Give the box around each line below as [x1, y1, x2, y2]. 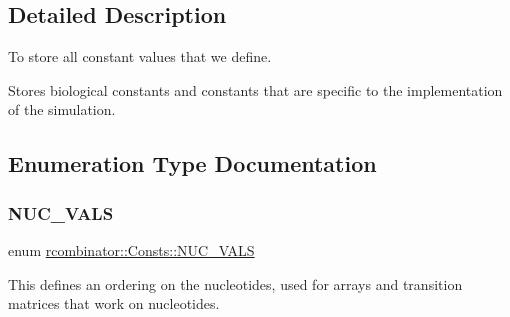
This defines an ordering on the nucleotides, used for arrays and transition [8, 273, 463, 294]
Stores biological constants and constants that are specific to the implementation [8, 79, 503, 100]
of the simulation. [8, 99, 116, 120]
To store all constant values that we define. [8, 46, 272, 67]
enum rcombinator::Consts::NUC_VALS [8, 239, 255, 260]
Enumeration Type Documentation [8, 148, 377, 179]
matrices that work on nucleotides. [8, 293, 220, 314]
